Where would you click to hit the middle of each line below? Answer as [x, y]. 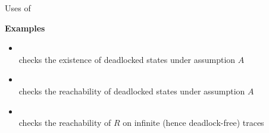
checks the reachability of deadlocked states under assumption [132, 91]
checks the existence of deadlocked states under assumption [127, 59]
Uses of [18, 8]
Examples [25, 28]
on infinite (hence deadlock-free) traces [193, 123]
